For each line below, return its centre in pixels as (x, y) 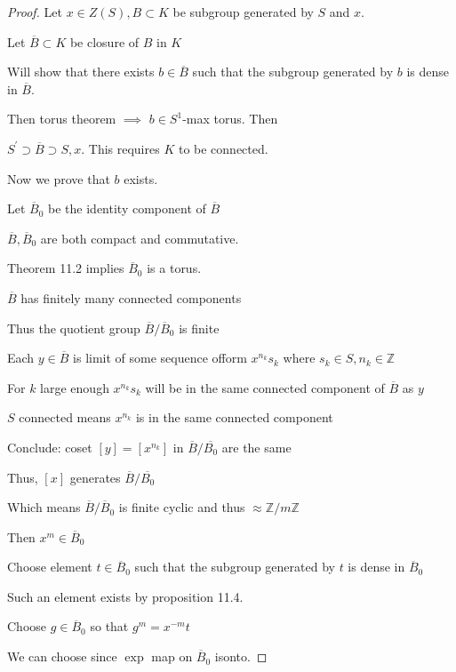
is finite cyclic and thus (182, 507)
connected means (65, 417)
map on (172, 656)
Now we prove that (59, 178)
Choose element (50, 567)
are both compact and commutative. (140, 238)
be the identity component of (127, 208)
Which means (44, 507)
